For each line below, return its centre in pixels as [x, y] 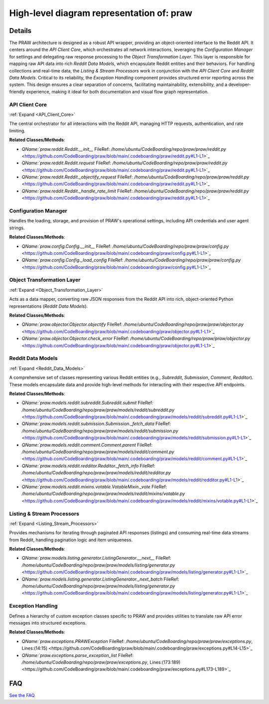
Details [20, 31]
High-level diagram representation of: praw [101, 13]
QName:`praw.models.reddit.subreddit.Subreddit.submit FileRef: [88, 403]
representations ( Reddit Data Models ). [49, 306]
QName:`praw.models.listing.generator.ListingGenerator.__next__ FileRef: [96, 558]
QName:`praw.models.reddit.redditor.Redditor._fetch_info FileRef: [88, 466]
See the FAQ [22, 696]
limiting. [17, 130]
